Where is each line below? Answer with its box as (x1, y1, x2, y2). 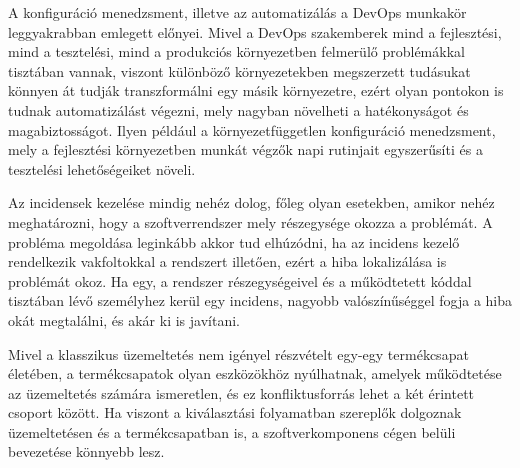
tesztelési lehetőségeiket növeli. (8, 158, 196, 179)
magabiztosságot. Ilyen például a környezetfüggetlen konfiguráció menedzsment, (8, 119, 496, 140)
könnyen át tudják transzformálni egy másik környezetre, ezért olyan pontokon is (8, 80, 504, 101)
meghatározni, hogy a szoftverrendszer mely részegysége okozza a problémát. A (8, 211, 493, 232)
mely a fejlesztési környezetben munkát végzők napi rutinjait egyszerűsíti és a (8, 139, 483, 160)
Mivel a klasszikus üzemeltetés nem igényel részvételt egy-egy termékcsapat (8, 343, 469, 364)
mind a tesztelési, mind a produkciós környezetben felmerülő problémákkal (8, 41, 465, 62)
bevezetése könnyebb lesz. (8, 441, 165, 462)
